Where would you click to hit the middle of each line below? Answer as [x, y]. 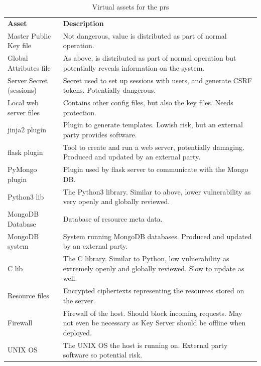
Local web [23, 102]
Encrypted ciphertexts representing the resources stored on [154, 291]
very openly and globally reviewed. [116, 201]
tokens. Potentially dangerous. [109, 90]
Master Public [29, 35]
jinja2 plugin [27, 130]
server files [24, 112]
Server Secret [28, 80]
